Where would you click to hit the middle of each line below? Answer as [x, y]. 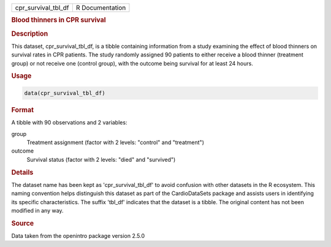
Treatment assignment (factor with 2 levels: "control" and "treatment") [116, 142]
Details [22, 172]
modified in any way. [37, 210]
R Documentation [101, 8]
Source [23, 223]
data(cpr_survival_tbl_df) [65, 93]
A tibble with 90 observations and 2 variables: [69, 123]
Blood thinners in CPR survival [59, 20]
